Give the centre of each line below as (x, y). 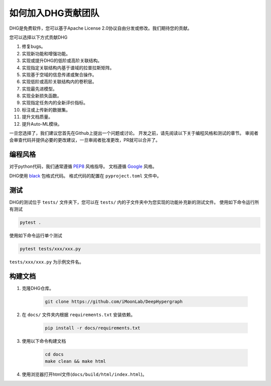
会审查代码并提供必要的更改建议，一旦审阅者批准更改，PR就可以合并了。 (85, 140)
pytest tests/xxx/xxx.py (50, 249)
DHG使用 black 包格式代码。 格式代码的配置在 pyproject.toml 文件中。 (85, 175)
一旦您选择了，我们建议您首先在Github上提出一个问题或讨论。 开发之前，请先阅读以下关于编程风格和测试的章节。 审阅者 (134, 133)
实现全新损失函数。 (42, 96)
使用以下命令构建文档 (44, 341)
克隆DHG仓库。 (38, 288)
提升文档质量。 (37, 117)
